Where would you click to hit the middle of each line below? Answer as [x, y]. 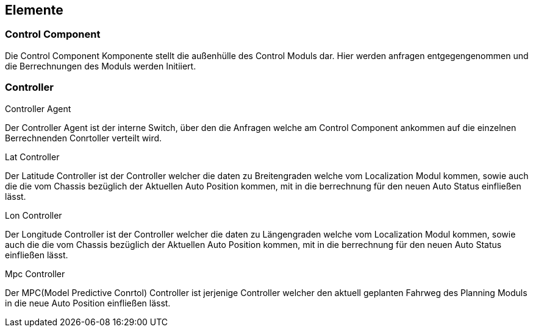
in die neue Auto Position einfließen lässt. [88, 303]
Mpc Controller [35, 274]
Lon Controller [34, 215]
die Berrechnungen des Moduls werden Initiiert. [101, 66]
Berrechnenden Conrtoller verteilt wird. [84, 138]
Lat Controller [32, 157]
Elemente [34, 10]
